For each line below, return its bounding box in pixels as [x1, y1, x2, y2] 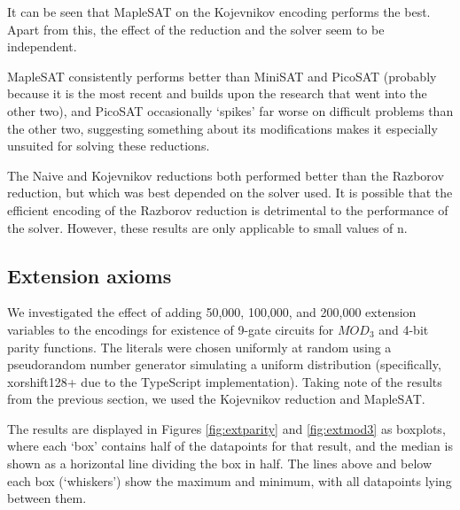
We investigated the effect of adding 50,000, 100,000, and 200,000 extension [7, 303, 417, 321]
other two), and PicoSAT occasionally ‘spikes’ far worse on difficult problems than [7, 101, 454, 120]
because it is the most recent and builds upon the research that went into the [7, 84, 427, 103]
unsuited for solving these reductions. [7, 136, 210, 155]
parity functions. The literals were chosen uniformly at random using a [7, 337, 392, 356]
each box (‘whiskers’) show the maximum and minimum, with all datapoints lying [7, 471, 452, 490]
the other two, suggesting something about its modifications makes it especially [7, 119, 438, 137]
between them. [7, 489, 87, 507]
